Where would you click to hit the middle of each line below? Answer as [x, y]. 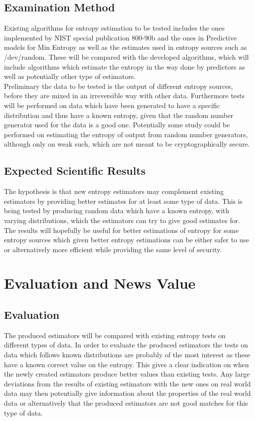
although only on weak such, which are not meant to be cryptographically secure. [127, 144]
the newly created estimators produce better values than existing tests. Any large [127, 374]
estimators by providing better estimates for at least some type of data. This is [123, 201]
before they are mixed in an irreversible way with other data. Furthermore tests [125, 96]
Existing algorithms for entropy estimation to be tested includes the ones [114, 28]
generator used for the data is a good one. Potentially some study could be [117, 125]
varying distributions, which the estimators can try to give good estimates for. [122, 220]
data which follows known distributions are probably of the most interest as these [127, 355]
